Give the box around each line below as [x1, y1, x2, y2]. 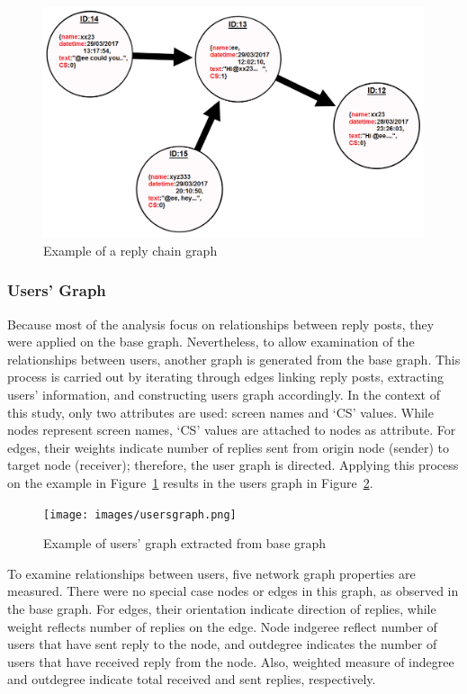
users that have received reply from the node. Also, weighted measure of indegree [7, 652, 454, 671]
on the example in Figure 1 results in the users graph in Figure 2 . [7, 473, 373, 492]
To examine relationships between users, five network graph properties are [7, 563, 416, 582]
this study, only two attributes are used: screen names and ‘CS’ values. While [7, 402, 434, 421]
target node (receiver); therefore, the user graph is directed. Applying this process [7, 455, 459, 474]
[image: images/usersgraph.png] [43, 508, 237, 521]
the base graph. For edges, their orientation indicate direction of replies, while [7, 599, 436, 618]
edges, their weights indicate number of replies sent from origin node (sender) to [7, 437, 449, 456]
